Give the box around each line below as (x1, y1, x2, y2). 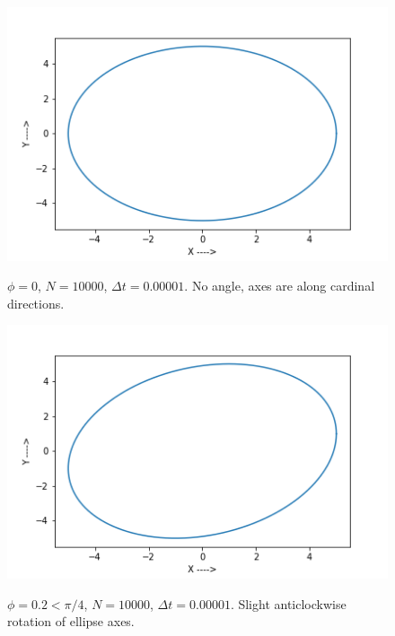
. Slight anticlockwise (230, 594, 347, 613)
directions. (7, 293, 65, 312)
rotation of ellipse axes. (7, 612, 135, 631)
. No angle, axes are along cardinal (184, 276, 375, 295)
